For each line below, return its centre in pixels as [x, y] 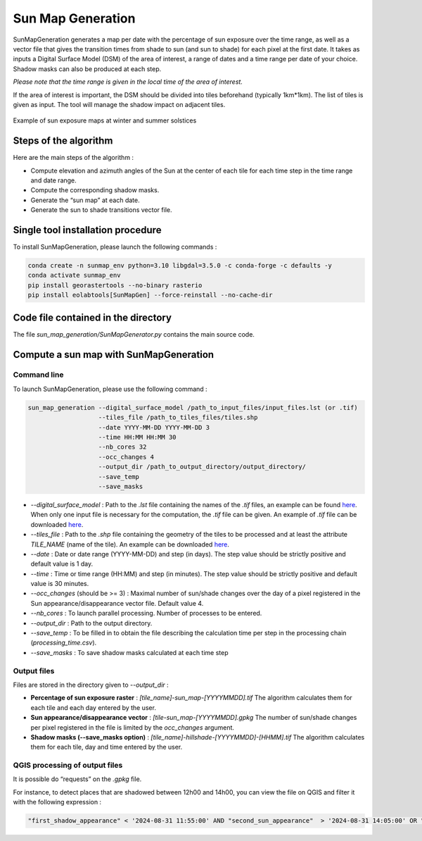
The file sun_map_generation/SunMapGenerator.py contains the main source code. [134, 334]
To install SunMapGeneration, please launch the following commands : [115, 247]
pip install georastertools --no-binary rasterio [115, 285]
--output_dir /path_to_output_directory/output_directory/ [202, 467]
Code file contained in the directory [92, 317]
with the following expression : [57, 802]
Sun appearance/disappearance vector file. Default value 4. [117, 603]
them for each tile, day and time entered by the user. [107, 747]
